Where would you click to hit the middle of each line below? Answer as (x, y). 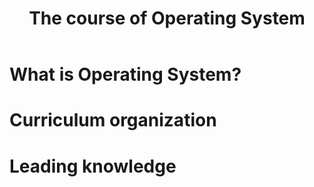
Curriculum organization (113, 120)
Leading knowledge (93, 166)
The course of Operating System (167, 18)
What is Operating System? (125, 74)
